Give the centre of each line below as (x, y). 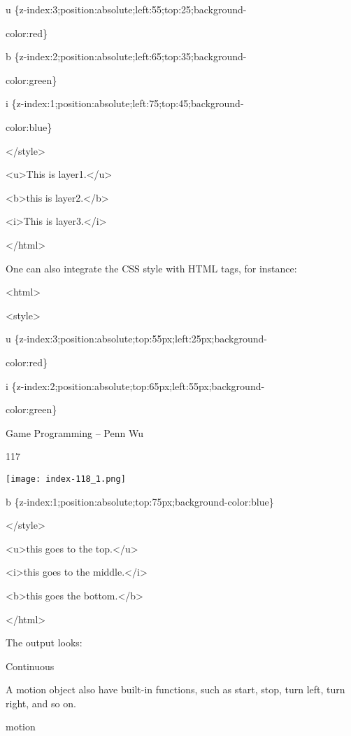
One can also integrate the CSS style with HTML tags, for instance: (151, 268)
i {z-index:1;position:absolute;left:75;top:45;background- (125, 103)
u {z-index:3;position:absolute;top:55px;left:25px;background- (137, 339)
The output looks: (44, 643)
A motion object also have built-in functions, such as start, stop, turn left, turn (175, 689)
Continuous (30, 666)
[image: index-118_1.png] (66, 479)
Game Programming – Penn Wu (74, 432)
